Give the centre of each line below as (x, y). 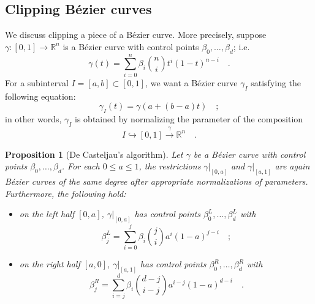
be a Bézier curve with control (249, 154)
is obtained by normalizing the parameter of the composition (189, 118)
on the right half (50, 264)
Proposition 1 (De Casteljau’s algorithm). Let (94, 154)
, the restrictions (170, 166)
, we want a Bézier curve (192, 82)
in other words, (33, 118)
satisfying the (276, 82)
